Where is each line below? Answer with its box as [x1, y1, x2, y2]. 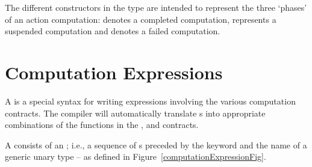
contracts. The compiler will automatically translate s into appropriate [5, 106, 266, 119]
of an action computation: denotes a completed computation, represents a [5, 13, 276, 25]
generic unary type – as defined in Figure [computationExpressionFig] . [5, 150, 266, 163]
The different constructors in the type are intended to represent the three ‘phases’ [5, 1, 307, 13]
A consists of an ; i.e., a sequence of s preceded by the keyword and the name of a [5, 138, 307, 151]
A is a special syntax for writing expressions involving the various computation [5, 94, 296, 107]
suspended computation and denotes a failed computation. [5, 25, 220, 37]
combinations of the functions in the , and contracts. [5, 118, 199, 131]
